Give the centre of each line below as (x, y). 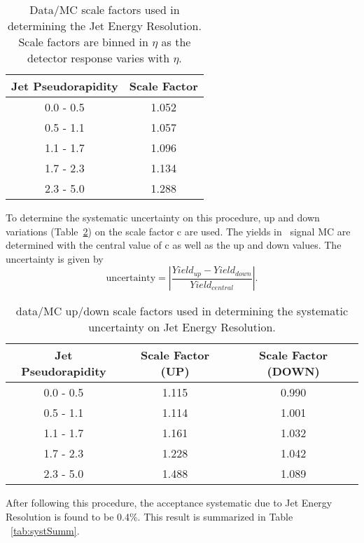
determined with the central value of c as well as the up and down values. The (174, 245)
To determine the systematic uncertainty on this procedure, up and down (163, 217)
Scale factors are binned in (83, 42)
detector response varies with (99, 58)
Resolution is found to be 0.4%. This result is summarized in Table (149, 516)
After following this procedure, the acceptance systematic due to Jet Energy (169, 503)
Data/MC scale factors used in (105, 9)
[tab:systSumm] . (45, 530)
